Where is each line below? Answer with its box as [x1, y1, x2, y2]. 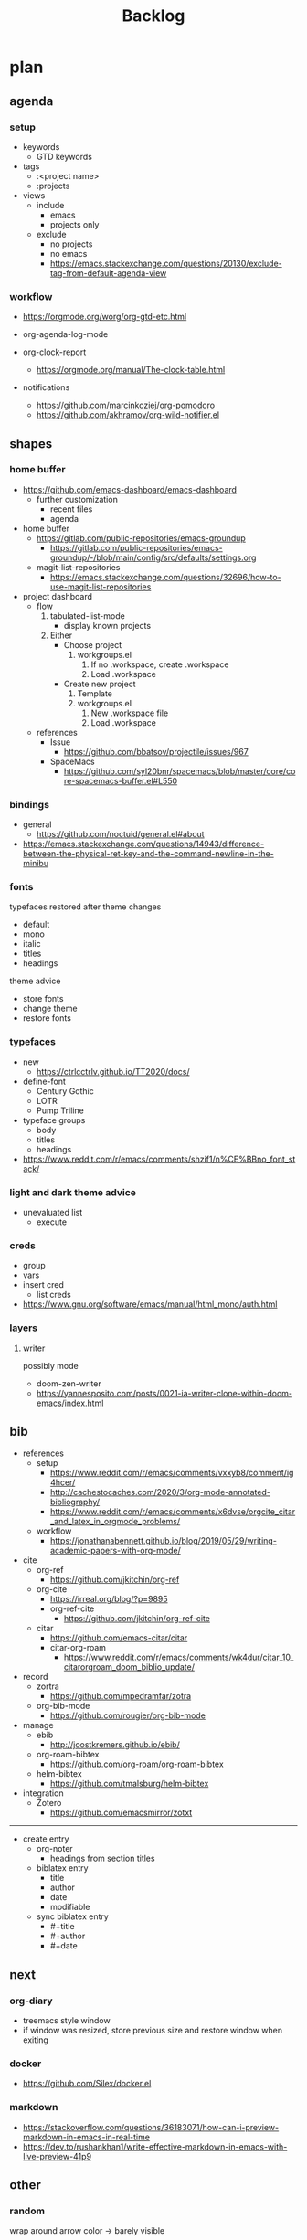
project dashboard [22, 590, 93, 601]
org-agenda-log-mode [22, 329, 109, 340]
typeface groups [22, 1114, 86, 1125]
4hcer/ [49, 1477, 76, 1488]
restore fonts [22, 1013, 71, 1024]
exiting [22, 2034, 48, 2045]
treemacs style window [22, 2015, 111, 2026]
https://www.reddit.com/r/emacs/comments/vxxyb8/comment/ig [49, 1468, 294, 1479]
